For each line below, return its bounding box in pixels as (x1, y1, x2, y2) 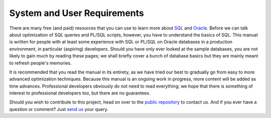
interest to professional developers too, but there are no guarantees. (9, 90, 151, 96)
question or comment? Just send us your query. (9, 106, 109, 112)
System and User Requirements (9, 7, 144, 18)
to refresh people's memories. (9, 60, 72, 66)
